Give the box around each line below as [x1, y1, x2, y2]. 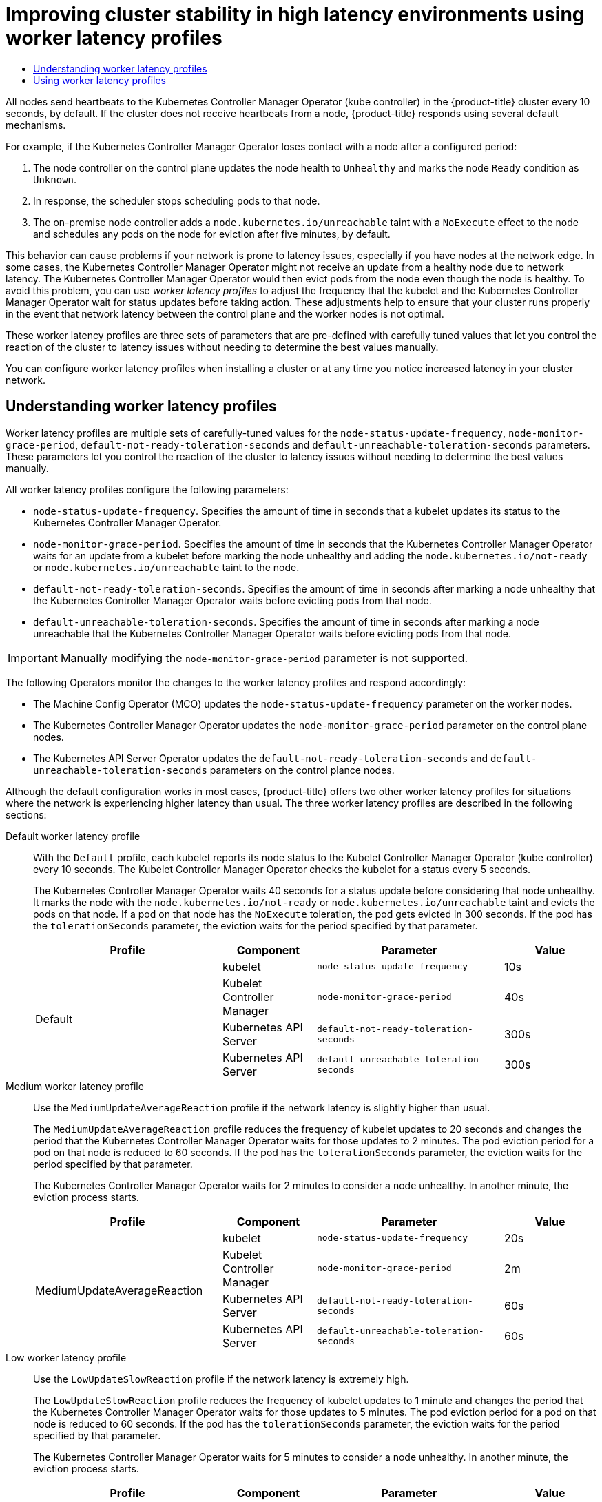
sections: [6, 808, 47, 821]
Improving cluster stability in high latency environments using [6, 3, 585, 26]
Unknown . [33, 173, 77, 185]
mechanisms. [6, 119, 66, 131]
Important [8, 650, 58, 665]
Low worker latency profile [6, 1351, 127, 1364]
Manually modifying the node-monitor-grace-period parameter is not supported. [60, 650, 468, 665]
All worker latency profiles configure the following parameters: [6, 483, 289, 495]
